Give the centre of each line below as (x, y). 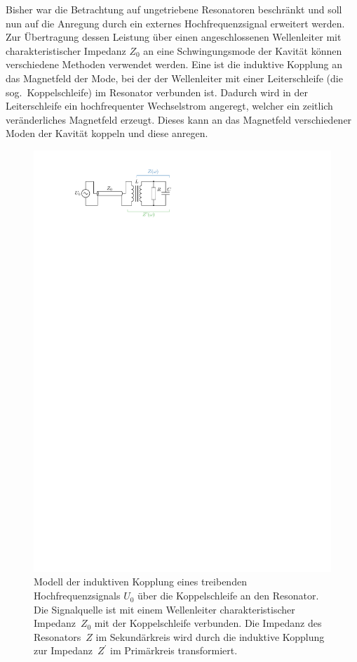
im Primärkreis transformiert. (174, 650)
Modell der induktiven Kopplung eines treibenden (140, 582)
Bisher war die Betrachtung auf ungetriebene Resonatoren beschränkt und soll (174, 9)
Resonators (58, 636)
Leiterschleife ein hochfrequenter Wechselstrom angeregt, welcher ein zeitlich (169, 106)
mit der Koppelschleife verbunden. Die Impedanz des (208, 623)
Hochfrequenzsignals (77, 596)
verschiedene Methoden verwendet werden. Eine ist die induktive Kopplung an (174, 64)
